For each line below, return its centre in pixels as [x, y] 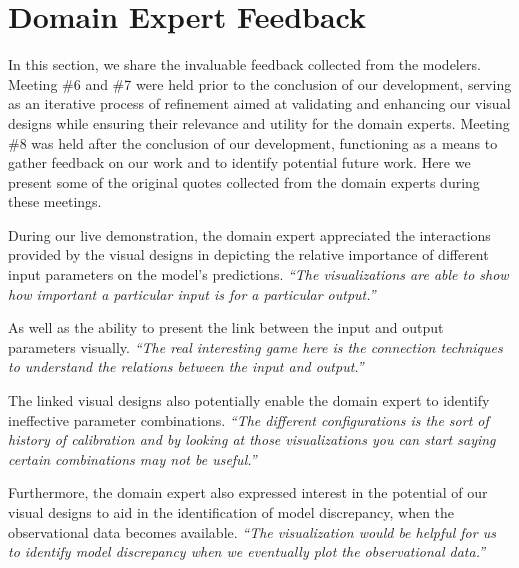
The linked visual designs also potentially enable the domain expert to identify [249, 400]
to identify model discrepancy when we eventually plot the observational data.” [247, 551]
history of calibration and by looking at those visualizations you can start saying [252, 439]
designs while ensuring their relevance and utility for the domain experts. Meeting [259, 122]
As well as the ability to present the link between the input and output [226, 327]
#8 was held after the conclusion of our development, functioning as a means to [253, 142]
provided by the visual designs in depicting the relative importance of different [248, 254]
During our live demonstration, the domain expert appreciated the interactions [249, 234]
